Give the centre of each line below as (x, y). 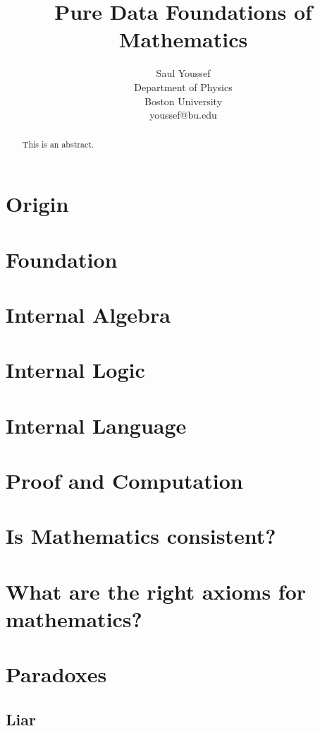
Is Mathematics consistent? (141, 536)
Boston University (183, 101)
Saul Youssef (183, 73)
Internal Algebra (88, 314)
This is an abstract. (58, 144)
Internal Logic (75, 370)
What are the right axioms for (156, 591)
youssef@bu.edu (183, 115)
